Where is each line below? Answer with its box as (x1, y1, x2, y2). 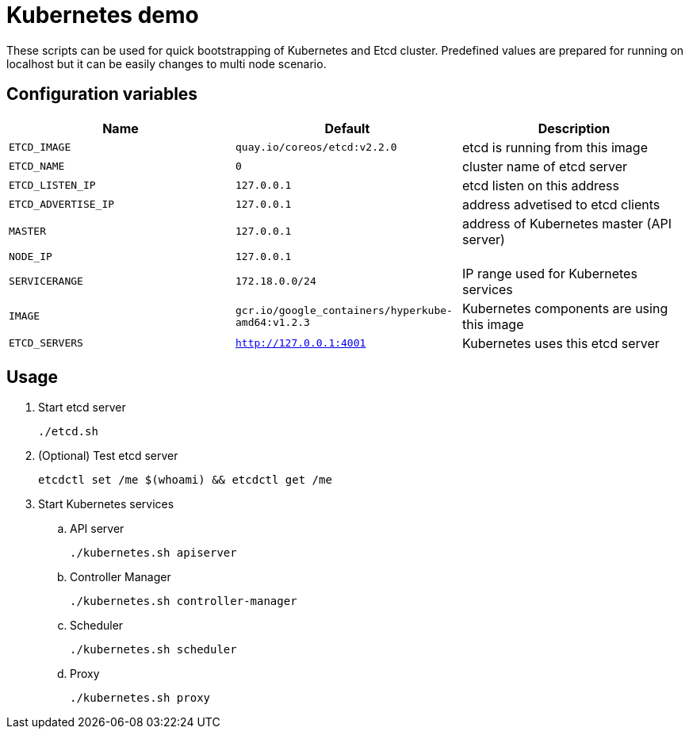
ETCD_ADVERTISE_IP (9, 198, 115, 211)
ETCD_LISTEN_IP (9, 179, 96, 192)
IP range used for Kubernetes (461, 265, 637, 281)
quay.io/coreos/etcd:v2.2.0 (235, 141, 397, 154)
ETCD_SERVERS (9, 337, 83, 350)
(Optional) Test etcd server (38, 449, 178, 463)
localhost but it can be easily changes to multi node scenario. (6, 56, 327, 71)
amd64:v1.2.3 (235, 316, 310, 328)
